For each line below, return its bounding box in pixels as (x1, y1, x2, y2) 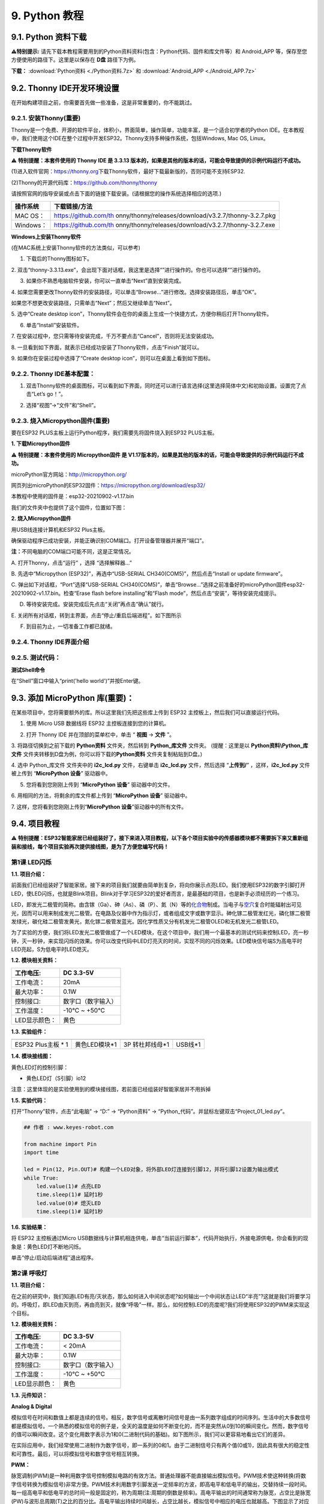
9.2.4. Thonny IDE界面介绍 (11, 638, 89, 646)
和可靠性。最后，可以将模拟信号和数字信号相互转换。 (11, 1450, 143, 1457)
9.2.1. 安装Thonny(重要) (11, 114, 81, 122)
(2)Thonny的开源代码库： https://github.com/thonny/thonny (11, 179, 157, 186)
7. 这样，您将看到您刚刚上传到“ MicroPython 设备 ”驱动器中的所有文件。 (11, 803, 187, 810)
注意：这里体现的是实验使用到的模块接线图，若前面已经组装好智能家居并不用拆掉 (11, 1086, 211, 1093)
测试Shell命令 (11, 666, 45, 673)
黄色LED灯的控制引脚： (11, 1064, 69, 1071)
